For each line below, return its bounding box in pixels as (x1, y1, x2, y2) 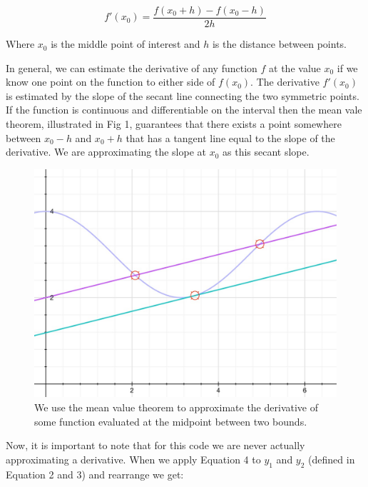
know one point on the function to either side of (6, 74, 215, 89)
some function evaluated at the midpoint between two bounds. (34, 413, 307, 428)
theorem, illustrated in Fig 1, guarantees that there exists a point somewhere (6, 116, 342, 131)
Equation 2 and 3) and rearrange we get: (6, 466, 184, 481)
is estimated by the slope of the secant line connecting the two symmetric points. (6, 88, 359, 103)
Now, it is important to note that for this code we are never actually (6, 438, 305, 453)
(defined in (308, 451, 355, 466)
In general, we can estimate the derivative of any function (6, 60, 257, 75)
